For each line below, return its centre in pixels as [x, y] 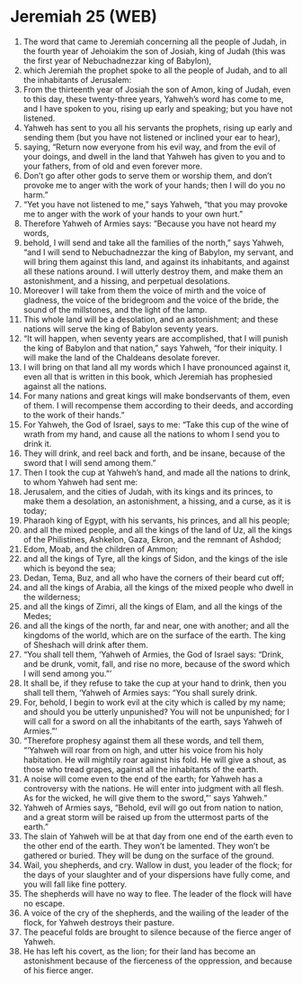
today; [35, 510]
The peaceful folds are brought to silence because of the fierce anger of [157, 932]
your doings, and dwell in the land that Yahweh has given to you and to [154, 156]
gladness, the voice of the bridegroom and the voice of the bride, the [151, 300]
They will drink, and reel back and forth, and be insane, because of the [154, 453]
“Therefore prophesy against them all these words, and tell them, [143, 740]
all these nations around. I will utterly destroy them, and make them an [153, 271]
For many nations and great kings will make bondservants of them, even [156, 396]
